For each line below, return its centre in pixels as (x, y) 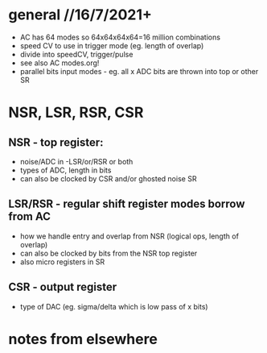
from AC (29, 216)
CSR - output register (63, 287)
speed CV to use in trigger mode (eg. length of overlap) (112, 45)
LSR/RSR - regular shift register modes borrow (127, 204)
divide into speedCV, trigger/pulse (76, 54)
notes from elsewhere (83, 339)
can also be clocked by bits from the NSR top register (109, 253)
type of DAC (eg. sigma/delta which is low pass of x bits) (114, 306)
